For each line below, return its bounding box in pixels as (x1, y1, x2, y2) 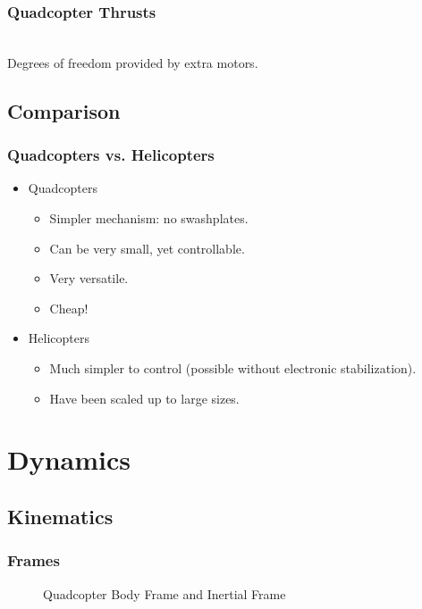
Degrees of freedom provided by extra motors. (7, 53, 258, 71)
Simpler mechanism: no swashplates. (49, 209, 249, 227)
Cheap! (49, 298, 89, 317)
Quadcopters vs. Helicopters (7, 144, 215, 166)
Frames (7, 549, 60, 571)
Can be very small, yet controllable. (49, 238, 245, 257)
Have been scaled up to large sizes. (49, 388, 240, 407)
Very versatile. (49, 269, 129, 288)
